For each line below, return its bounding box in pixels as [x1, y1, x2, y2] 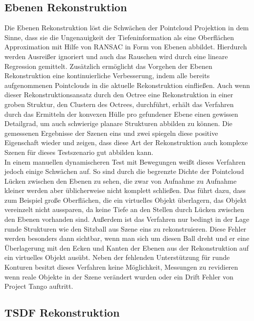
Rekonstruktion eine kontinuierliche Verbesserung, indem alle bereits [4, 70, 210, 81]
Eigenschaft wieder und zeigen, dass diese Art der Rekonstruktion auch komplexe [4, 137, 248, 148]
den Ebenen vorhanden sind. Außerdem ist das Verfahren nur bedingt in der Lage [4, 214, 250, 224]
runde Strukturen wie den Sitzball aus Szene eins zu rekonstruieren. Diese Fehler [4, 223, 247, 234]
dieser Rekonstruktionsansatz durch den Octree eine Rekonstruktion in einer [4, 89, 233, 100]
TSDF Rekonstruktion [4, 305, 120, 320]
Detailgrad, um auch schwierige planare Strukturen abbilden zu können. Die [4, 118, 232, 128]
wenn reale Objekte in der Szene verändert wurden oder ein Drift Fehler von [4, 271, 233, 281]
